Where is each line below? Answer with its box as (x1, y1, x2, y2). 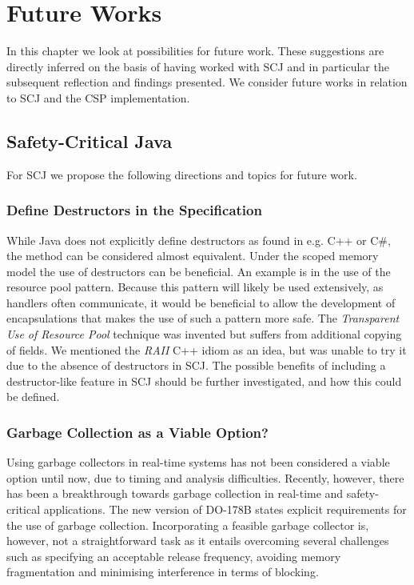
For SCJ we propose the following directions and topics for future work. (6, 166, 357, 182)
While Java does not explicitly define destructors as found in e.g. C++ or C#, (6, 231, 391, 248)
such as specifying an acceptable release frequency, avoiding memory (6, 547, 341, 564)
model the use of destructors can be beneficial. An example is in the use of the (6, 262, 391, 279)
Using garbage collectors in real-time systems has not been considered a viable (6, 454, 390, 471)
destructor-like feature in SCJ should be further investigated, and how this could (6, 372, 402, 389)
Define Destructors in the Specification (6, 200, 262, 220)
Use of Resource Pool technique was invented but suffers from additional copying (6, 326, 402, 343)
